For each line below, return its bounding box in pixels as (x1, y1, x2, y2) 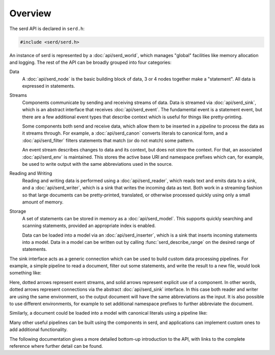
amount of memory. (22, 199, 64, 205)
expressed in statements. (22, 83, 75, 89)
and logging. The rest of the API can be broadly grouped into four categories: (9, 59, 172, 65)
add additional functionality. (9, 326, 68, 333)
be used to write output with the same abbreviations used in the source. (22, 161, 173, 167)
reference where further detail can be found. (9, 343, 103, 349)
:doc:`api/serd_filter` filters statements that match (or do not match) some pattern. (22, 137, 195, 143)
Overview (9, 8, 51, 19)
